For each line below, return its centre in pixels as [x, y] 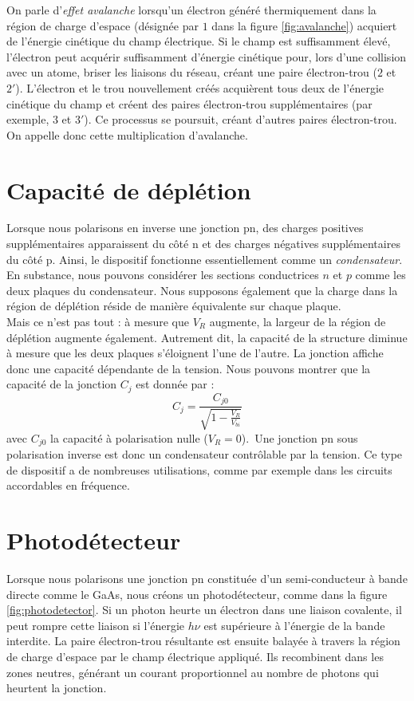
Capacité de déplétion [129, 189]
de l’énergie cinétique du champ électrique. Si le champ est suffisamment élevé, [199, 41]
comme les [380, 275]
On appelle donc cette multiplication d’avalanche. [127, 134]
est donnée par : [175, 384]
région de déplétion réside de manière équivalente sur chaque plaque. [174, 306]
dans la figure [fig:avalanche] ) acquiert [304, 25]
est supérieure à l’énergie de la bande [294, 625]
